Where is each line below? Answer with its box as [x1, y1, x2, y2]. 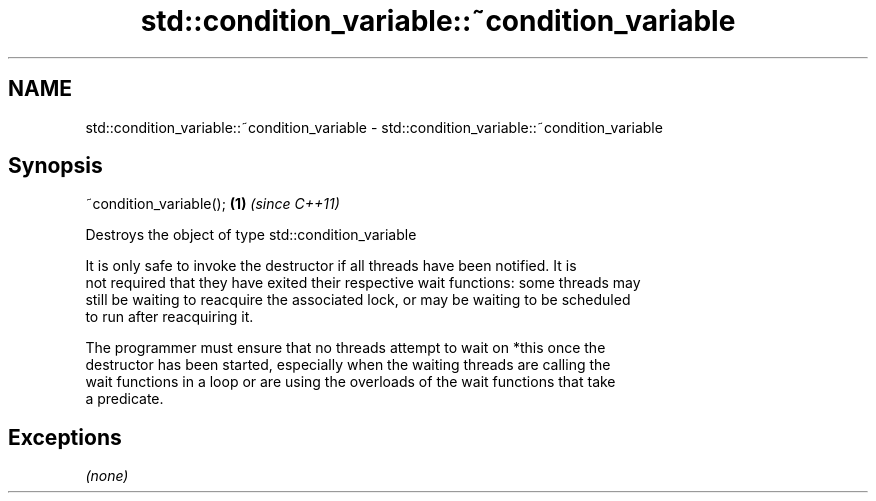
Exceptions [8, 424, 122, 450]
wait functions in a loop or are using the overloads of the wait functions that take [85, 373, 616, 391]
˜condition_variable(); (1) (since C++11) [85, 195, 340, 213]
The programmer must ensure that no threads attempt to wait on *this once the [85, 339, 606, 357]
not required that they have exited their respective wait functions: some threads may [85, 274, 641, 292]
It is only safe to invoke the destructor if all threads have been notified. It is [85, 257, 577, 275]
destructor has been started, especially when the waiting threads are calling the [85, 356, 611, 374]
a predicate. [85, 390, 164, 408]
